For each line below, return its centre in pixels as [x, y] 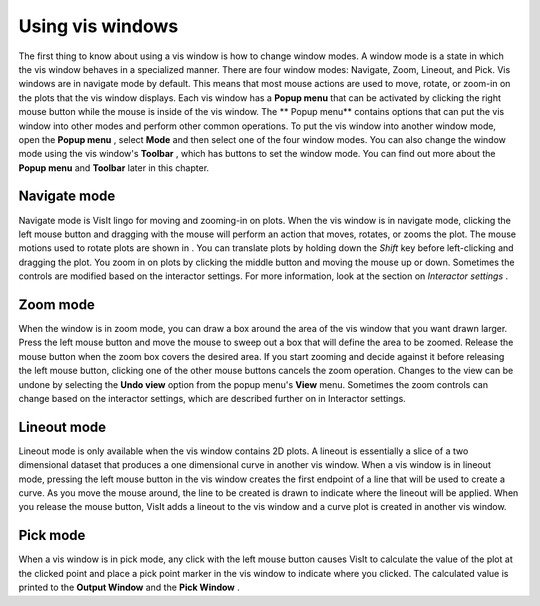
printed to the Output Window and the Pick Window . [129, 587]
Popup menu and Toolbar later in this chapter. [114, 167]
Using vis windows [98, 26]
